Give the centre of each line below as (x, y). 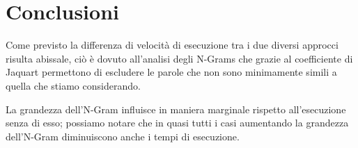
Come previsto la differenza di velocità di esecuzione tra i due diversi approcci (172, 45)
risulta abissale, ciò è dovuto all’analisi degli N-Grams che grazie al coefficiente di (179, 58)
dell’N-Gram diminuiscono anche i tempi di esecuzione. (123, 136)
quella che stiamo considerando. (73, 85)
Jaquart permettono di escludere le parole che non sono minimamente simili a (171, 72)
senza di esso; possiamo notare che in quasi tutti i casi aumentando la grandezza (177, 123)
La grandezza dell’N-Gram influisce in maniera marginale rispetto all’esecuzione (176, 109)
